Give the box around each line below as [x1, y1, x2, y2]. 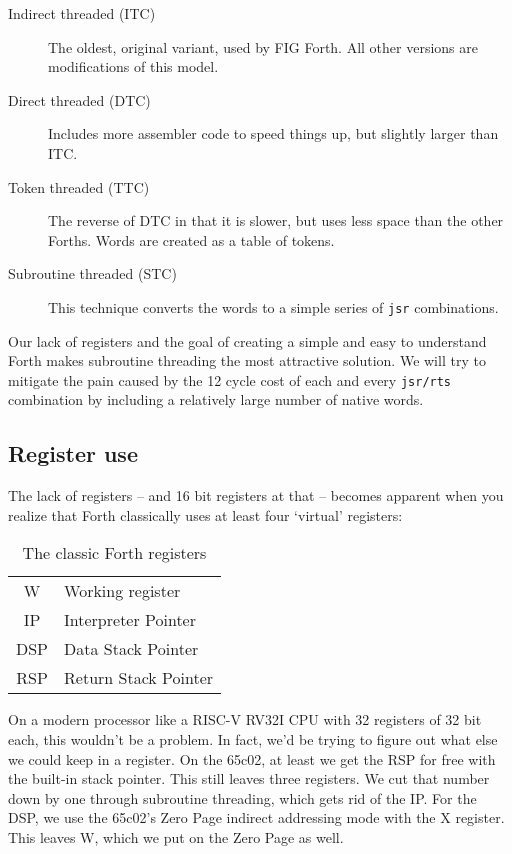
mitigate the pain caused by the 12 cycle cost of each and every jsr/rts [8, 369, 452, 390]
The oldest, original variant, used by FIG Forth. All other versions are [48, 36, 478, 57]
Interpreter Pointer [64, 608, 196, 632]
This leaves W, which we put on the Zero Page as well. [8, 826, 344, 847]
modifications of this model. [48, 56, 219, 77]
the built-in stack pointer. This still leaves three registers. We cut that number [8, 768, 490, 789]
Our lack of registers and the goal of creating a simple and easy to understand [8, 330, 487, 351]
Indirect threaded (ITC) [8, 3, 156, 23]
